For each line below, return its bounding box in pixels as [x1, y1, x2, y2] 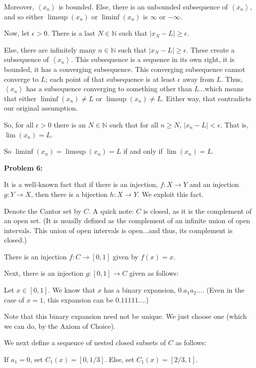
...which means [199, 83, 244, 94]
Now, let [4, 28, 30, 38]
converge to [4, 73, 39, 84]
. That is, [220, 119, 249, 129]
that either [4, 93, 37, 103]
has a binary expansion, [104, 285, 176, 295]
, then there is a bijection [31, 188, 108, 199]
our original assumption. [4, 103, 78, 113]
